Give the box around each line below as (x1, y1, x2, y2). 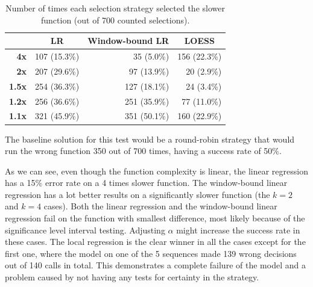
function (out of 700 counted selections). (40, 13, 190, 26)
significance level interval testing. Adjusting (5, 223, 165, 236)
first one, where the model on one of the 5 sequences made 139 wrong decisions (5, 247, 297, 259)
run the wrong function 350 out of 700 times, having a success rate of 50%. (5, 144, 282, 157)
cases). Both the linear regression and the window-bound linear (43, 200, 277, 212)
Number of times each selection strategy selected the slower (5, 2, 225, 14)
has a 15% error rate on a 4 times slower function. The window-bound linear (5, 176, 288, 189)
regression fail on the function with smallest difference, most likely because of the (5, 212, 305, 224)
